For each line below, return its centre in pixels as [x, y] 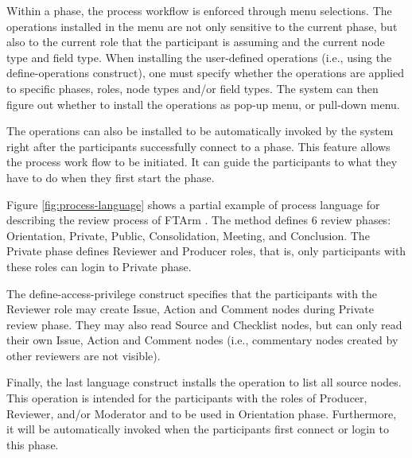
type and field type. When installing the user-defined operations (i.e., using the [199, 57]
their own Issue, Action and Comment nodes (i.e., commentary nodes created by [202, 340]
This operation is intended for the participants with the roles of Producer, [187, 398]
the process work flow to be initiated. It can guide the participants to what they [202, 162]
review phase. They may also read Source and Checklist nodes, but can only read [204, 324]
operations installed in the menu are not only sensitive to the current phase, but [202, 26]
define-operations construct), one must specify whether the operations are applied [205, 73]
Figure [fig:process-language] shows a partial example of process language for [193, 204]
